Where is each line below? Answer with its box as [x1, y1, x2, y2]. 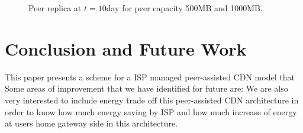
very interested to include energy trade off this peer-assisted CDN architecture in [5, 93, 299, 106]
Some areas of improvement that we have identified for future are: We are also [5, 82, 288, 95]
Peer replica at [28, 2, 82, 14]
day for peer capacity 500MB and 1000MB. [106, 2, 263, 14]
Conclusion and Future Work [5, 36, 247, 60]
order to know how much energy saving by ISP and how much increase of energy [5, 105, 297, 118]
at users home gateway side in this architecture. [5, 117, 178, 129]
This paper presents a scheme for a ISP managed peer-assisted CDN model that [5, 70, 295, 83]
